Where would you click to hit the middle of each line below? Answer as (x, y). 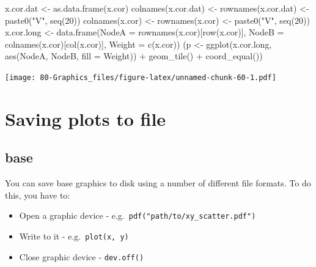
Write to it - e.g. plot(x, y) (74, 236)
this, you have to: (38, 195)
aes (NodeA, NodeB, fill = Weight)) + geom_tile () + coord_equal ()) (134, 56)
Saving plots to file (86, 118)
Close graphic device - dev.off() (82, 256)
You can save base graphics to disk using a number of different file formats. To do (158, 183)
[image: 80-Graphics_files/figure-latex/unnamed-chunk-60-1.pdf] (141, 77)
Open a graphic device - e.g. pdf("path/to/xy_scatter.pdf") (138, 215)
